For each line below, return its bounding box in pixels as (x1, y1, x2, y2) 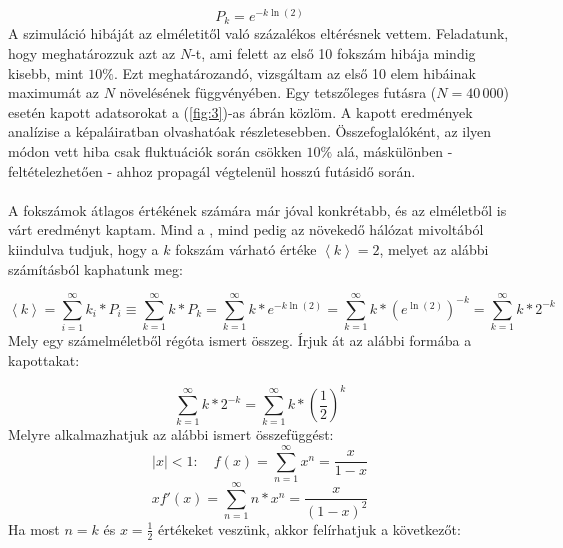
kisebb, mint (8, 62, 84, 83)
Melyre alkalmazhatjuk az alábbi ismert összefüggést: (8, 424, 334, 445)
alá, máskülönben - (336, 141, 453, 162)
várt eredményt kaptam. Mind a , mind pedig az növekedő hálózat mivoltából (8, 219, 484, 240)
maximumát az (8, 82, 99, 103)
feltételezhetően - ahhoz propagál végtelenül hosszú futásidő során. (8, 160, 416, 181)
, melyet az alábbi (379, 239, 489, 259)
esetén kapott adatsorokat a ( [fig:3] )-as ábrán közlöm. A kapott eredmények (8, 101, 473, 122)
